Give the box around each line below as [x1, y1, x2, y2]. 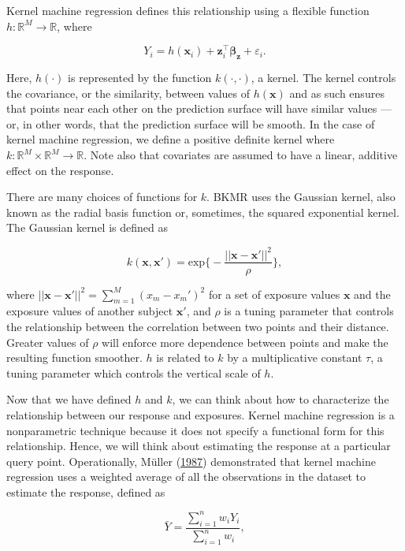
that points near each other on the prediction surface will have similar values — [6, 100, 392, 117]
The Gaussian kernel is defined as [6, 219, 168, 236]
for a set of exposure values [208, 285, 340, 302]
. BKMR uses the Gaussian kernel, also [206, 188, 396, 205]
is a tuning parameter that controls [224, 303, 394, 319]
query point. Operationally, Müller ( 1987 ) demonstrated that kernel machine [6, 452, 376, 469]
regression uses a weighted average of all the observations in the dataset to [6, 468, 366, 485]
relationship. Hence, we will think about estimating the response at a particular [6, 437, 391, 454]
